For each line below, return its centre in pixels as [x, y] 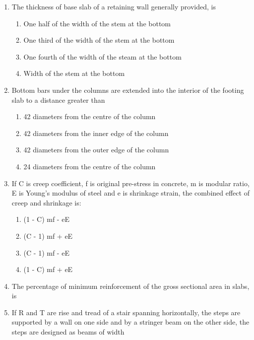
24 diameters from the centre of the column [90, 166]
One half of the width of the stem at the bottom [97, 23]
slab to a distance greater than [58, 100]
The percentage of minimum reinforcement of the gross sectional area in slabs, [130, 286]
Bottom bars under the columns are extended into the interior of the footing [128, 90]
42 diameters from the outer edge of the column [96, 150]
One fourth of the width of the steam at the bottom [102, 56]
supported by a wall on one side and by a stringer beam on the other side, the [130, 322]
